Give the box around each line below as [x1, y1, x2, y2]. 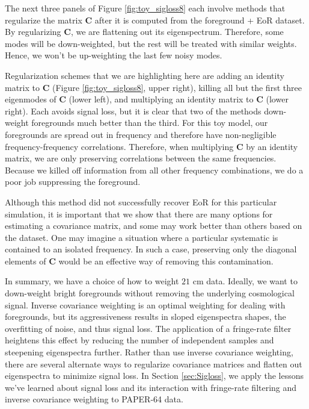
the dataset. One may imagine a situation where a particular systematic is [5, 231, 278, 243]
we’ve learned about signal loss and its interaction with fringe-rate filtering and [5, 381, 297, 393]
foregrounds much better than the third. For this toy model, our [31, 116, 268, 129]
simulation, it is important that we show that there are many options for [5, 207, 273, 220]
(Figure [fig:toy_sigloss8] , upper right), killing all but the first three [52, 81, 302, 93]
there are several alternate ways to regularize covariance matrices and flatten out [5, 357, 302, 370]
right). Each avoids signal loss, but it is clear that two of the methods [5, 104, 262, 117]
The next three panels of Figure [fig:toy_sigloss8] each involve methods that [5, 2, 286, 14]
